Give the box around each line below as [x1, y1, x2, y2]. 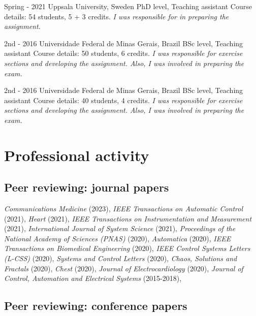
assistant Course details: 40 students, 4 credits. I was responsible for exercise [4, 94, 243, 105]
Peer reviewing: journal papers [4, 179, 169, 195]
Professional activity [4, 144, 149, 165]
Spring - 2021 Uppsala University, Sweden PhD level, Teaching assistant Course [4, 1, 252, 11]
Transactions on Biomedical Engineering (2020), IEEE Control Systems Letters [4, 243, 250, 254]
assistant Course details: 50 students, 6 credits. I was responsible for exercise [4, 48, 243, 58]
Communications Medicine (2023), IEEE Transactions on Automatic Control [4, 203, 243, 214]
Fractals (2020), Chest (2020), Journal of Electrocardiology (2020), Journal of [4, 263, 243, 273]
